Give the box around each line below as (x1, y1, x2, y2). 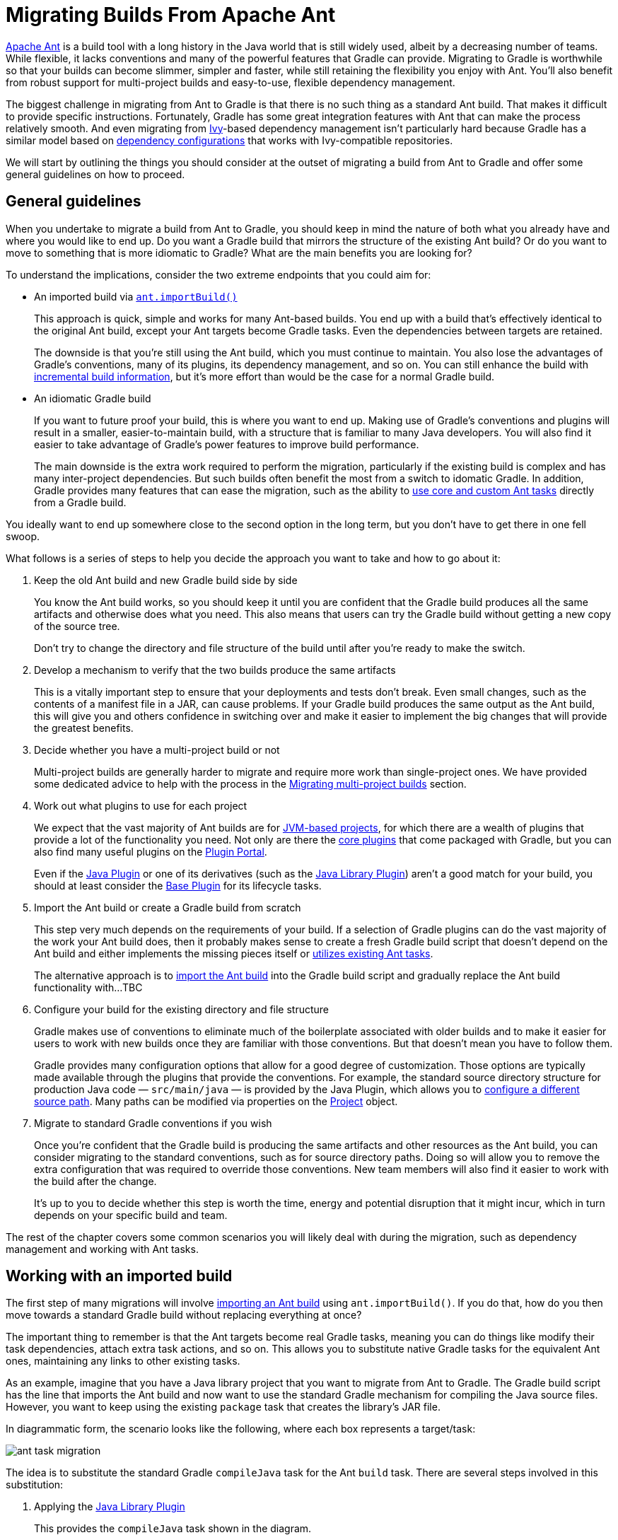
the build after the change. (34, 1174, 157, 1187)
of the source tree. (34, 619, 120, 632)
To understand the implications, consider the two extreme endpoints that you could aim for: (6, 268, 431, 281)
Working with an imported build (6, 1267, 233, 1285)
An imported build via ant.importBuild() (34, 290, 238, 303)
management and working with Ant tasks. (6, 1242, 199, 1255)
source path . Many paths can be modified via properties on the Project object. (34, 1095, 398, 1107)
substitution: (6, 1478, 64, 1491)
